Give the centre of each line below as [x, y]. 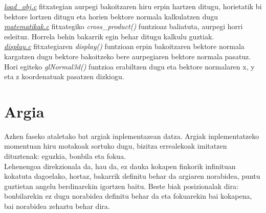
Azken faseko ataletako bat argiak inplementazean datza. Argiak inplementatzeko [132, 136]
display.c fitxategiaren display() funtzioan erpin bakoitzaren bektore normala [124, 46]
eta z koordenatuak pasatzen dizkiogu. [64, 76]
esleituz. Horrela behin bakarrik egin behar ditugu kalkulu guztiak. [109, 36]
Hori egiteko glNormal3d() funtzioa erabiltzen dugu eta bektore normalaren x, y [129, 66]
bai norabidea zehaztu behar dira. [57, 206]
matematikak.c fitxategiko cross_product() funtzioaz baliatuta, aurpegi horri [124, 26]
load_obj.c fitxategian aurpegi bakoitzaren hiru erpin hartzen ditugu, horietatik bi [133, 6]
